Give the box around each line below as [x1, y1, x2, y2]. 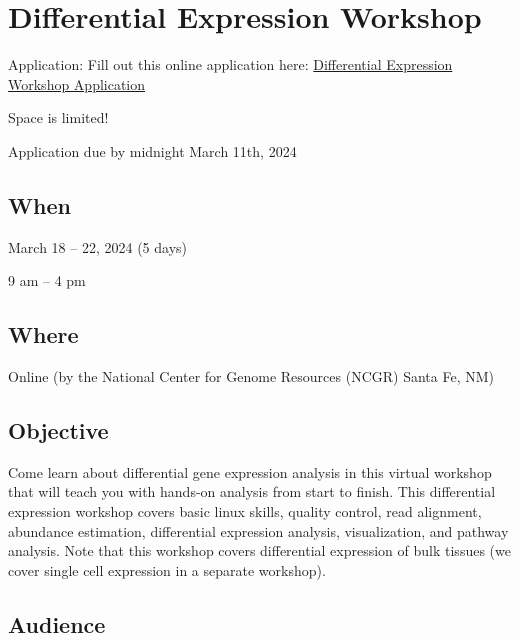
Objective [8, 415, 109, 446]
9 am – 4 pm [8, 270, 86, 291]
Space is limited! [8, 107, 109, 128]
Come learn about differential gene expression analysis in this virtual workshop [8, 461, 492, 482]
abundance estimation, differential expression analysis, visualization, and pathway [8, 520, 509, 541]
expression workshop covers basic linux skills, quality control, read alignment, [8, 501, 482, 522]
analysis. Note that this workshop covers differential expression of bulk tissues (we [8, 540, 511, 561]
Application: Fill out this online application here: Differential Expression [8, 54, 453, 75]
